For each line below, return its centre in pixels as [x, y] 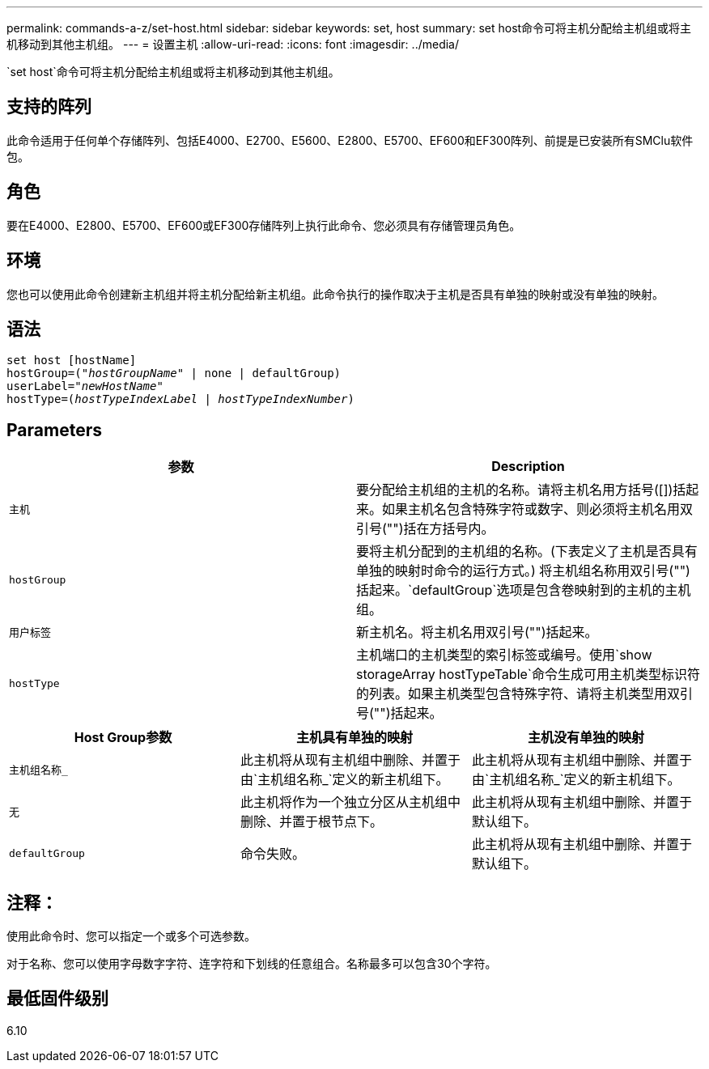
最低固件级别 [57, 999]
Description [528, 467]
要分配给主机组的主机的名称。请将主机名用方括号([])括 [521, 490]
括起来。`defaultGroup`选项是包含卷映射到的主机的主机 [524, 590]
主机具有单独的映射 [354, 738]
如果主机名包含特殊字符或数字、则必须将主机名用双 [538, 509]
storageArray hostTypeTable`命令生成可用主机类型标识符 [529, 674]
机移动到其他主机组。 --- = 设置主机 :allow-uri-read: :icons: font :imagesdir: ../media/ [233, 44]
